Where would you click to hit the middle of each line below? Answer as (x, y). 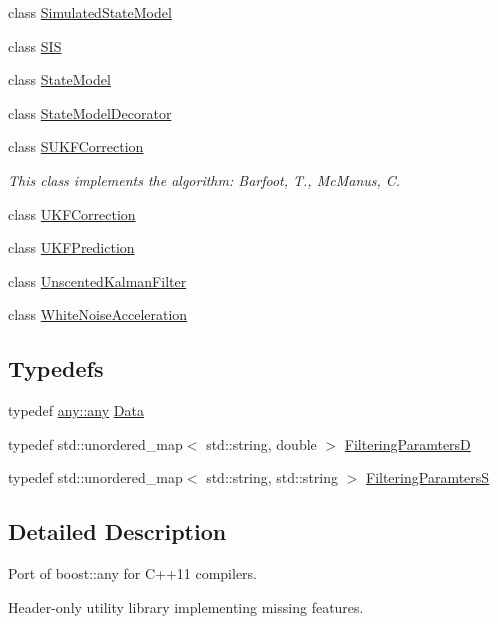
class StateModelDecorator (90, 112)
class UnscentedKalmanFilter (97, 280)
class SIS (35, 45)
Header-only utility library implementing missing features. (186, 606)
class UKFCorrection (72, 213)
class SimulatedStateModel (90, 12)
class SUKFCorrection (76, 146)
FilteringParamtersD (407, 443)
